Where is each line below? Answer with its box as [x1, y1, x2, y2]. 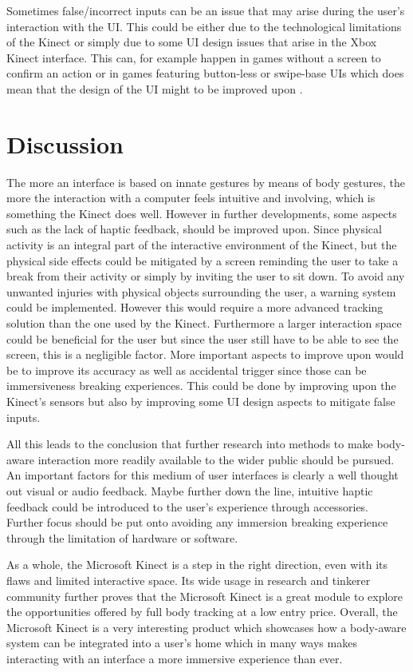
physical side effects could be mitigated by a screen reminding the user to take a [6, 252, 399, 268]
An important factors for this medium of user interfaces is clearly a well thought [6, 467, 399, 483]
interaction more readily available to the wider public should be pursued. [37, 451, 395, 467]
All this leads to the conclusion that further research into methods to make [6, 435, 373, 452]
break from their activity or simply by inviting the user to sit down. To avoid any [6, 268, 405, 284]
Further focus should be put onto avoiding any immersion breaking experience [6, 514, 388, 531]
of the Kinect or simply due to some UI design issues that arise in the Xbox [6, 34, 377, 50]
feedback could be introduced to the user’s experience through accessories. [6, 498, 369, 515]
